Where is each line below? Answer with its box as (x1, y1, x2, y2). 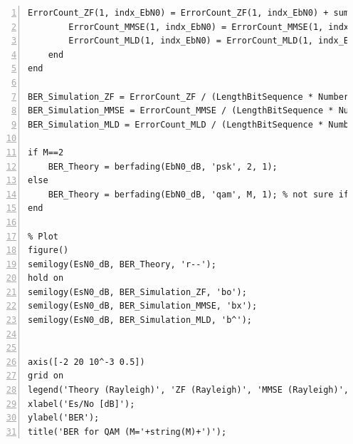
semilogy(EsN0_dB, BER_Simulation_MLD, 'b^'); (28, 315, 252, 326)
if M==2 (28, 147, 64, 158)
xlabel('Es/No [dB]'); (28, 398, 135, 409)
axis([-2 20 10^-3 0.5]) (28, 356, 145, 367)
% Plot (28, 231, 58, 242)
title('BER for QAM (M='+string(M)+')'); (28, 426, 227, 437)
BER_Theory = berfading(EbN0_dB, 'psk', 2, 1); (48, 161, 278, 172)
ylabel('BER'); (28, 413, 100, 423)
